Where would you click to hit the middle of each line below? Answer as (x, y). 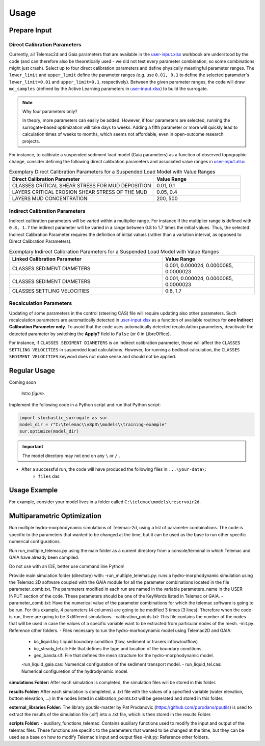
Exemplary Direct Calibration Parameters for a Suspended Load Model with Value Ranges (112, 172)
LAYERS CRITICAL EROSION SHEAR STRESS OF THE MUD (80, 192)
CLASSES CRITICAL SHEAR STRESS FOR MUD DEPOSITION (82, 186)
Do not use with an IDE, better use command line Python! (67, 566)
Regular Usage (32, 370)
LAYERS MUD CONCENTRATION (50, 199)
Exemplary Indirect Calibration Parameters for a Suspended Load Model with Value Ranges (114, 252)
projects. (31, 141)
